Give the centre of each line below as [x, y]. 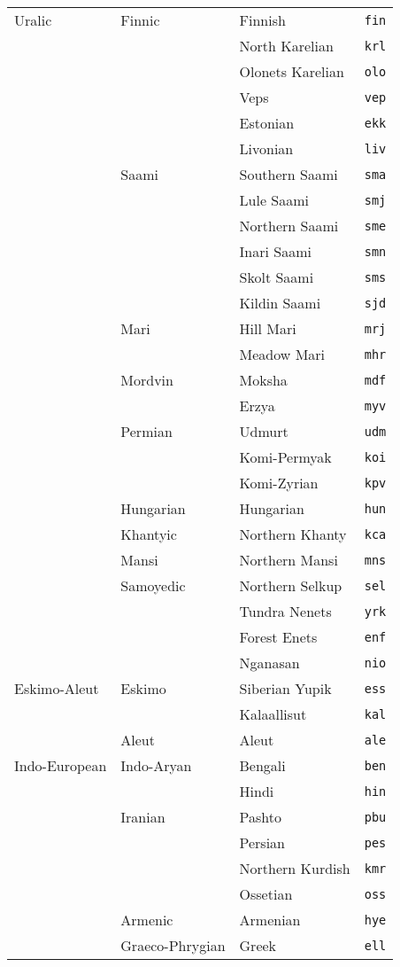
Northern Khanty [293, 534]
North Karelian [286, 46]
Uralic [33, 20]
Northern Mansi [288, 560]
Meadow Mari [282, 354]
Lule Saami [274, 200]
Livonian [266, 148]
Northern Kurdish [295, 868]
